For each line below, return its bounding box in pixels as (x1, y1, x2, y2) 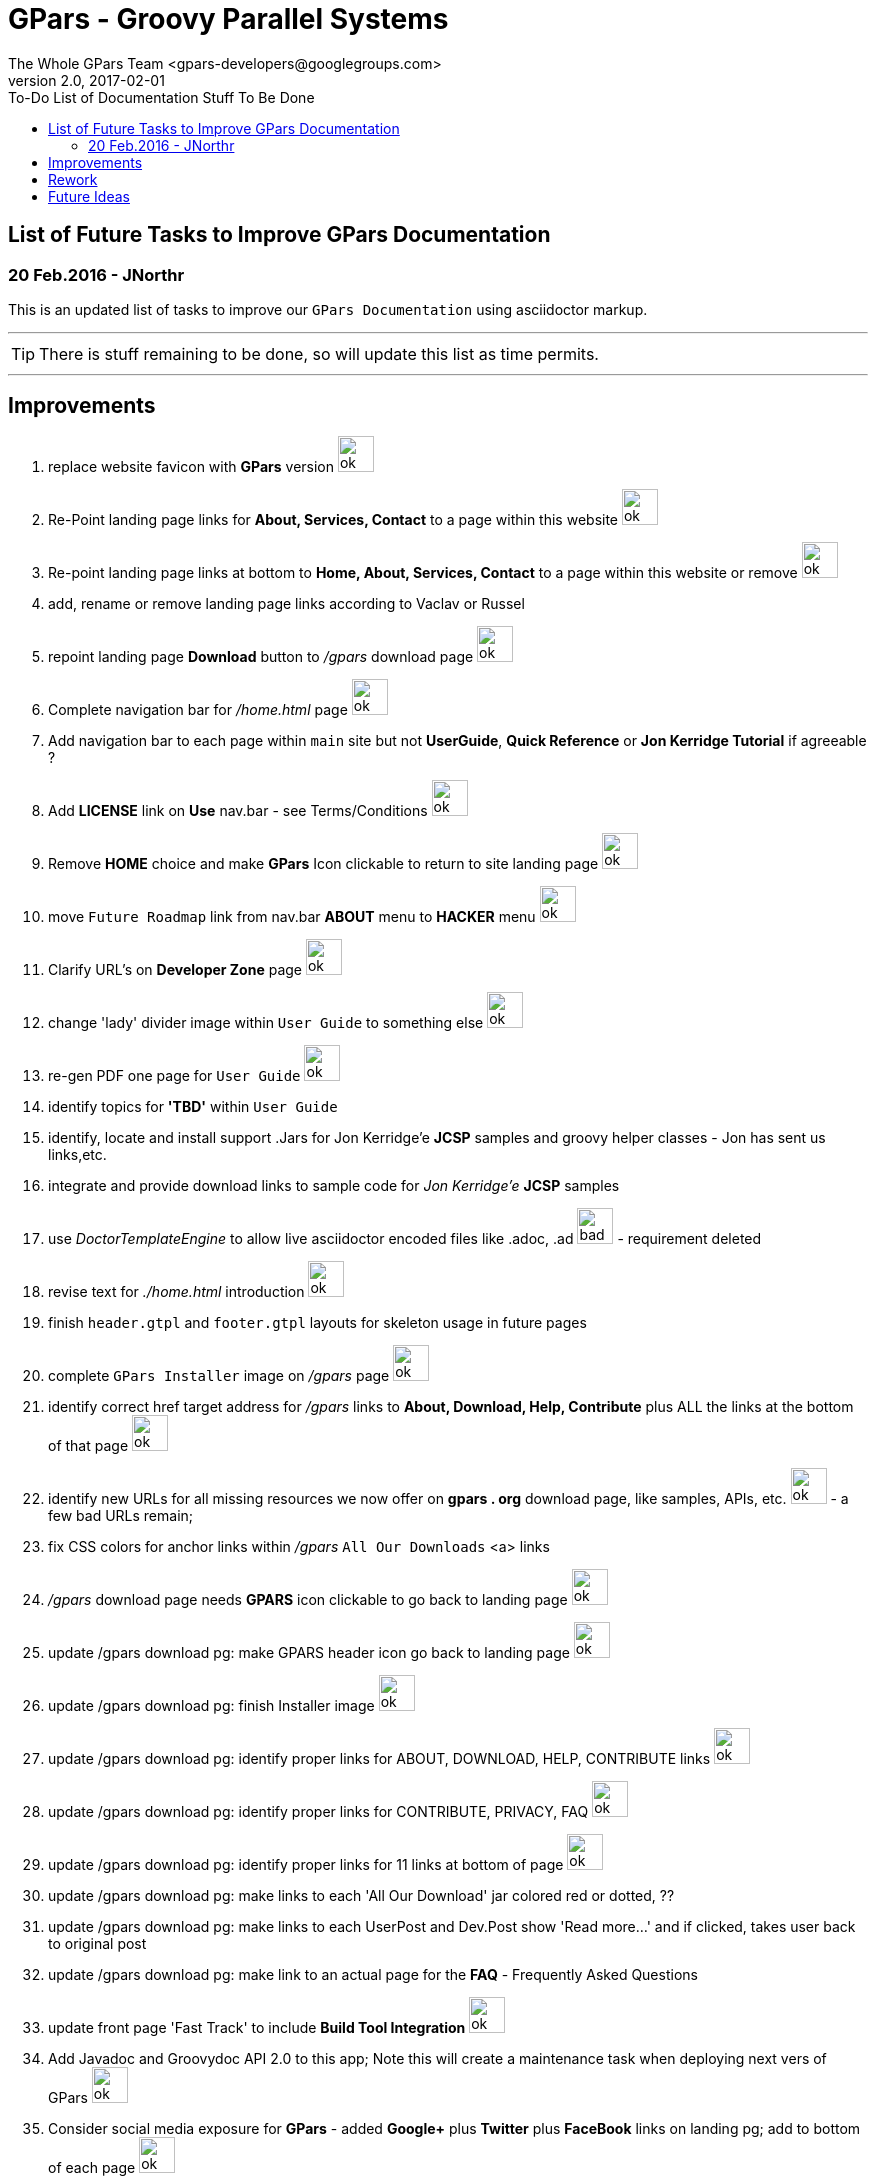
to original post (48, 1934, 147, 1952)
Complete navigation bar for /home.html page (48, 700, 348, 718)
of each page (48, 2158, 136, 2176)
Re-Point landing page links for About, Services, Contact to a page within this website (48, 510, 619, 528)
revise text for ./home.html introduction (48, 1282, 305, 1300)
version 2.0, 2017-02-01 (8, 71, 165, 89)
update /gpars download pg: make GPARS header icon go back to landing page (48, 1643, 570, 1661)
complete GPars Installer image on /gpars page (48, 1366, 390, 1384)
